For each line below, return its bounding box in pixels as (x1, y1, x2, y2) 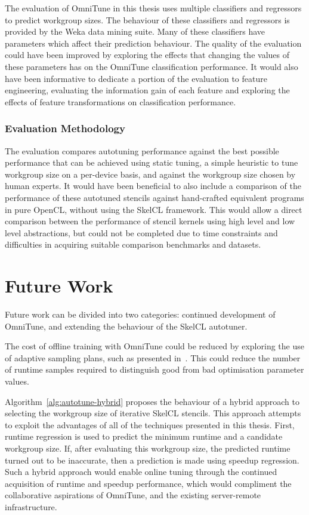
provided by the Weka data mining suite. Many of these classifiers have (5, 25, 265, 38)
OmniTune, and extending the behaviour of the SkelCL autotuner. (5, 319, 248, 332)
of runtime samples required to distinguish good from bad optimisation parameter (5, 363, 304, 376)
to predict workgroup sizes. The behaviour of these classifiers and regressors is (5, 13, 290, 26)
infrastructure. (5, 500, 57, 513)
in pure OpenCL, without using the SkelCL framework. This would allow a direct (5, 203, 302, 215)
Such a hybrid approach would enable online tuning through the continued (5, 465, 277, 478)
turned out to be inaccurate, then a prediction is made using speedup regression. (5, 453, 299, 466)
